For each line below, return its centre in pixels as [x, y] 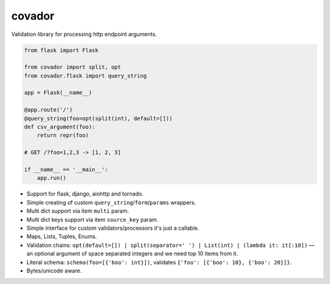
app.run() [52, 178]
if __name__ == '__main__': [66, 170]
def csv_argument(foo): [60, 127]
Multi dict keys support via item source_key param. [93, 219]
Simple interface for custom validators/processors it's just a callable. [113, 228]
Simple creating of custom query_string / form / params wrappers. [111, 202]
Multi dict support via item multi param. [78, 211]
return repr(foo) [63, 135]
